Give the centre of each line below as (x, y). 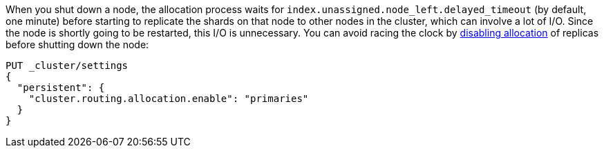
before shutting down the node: (77, 44)
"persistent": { (61, 88)
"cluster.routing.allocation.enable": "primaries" (169, 99)
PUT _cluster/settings (67, 65)
